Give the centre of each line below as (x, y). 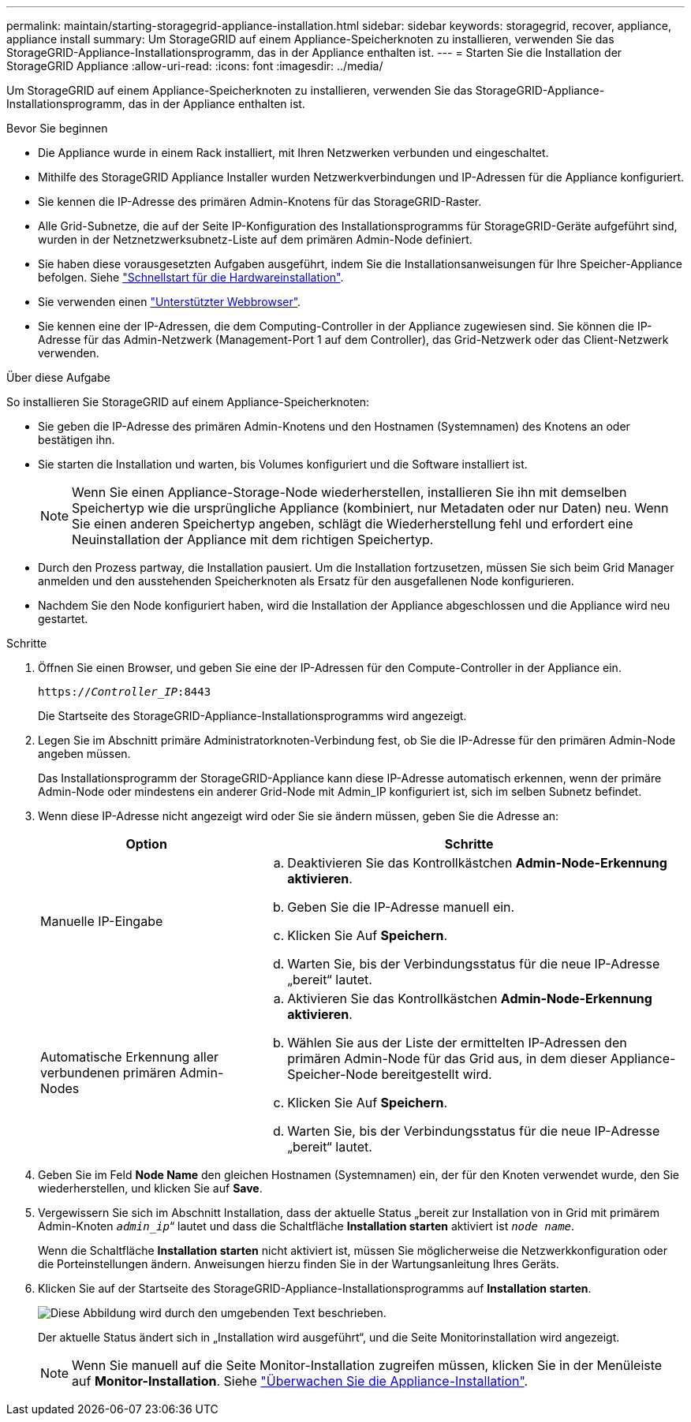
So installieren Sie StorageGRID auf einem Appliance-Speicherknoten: (188, 402)
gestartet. (63, 619)
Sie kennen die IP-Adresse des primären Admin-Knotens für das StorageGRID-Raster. (260, 202)
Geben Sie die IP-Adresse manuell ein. (401, 907)
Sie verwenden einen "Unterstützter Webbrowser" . (170, 302)
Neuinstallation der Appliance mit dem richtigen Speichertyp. (253, 539)
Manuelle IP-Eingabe (102, 921)
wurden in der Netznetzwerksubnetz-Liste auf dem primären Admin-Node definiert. (255, 239)
